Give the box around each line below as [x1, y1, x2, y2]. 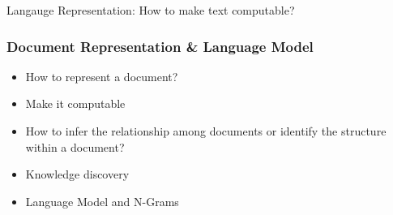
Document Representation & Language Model [6, 36, 314, 56]
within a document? [25, 138, 125, 155]
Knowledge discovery [25, 166, 130, 183]
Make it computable [25, 95, 126, 112]
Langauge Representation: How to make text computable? [6, 2, 295, 18]
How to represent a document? [25, 67, 178, 84]
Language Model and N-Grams [25, 192, 179, 209]
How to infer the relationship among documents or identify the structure [25, 123, 387, 139]
